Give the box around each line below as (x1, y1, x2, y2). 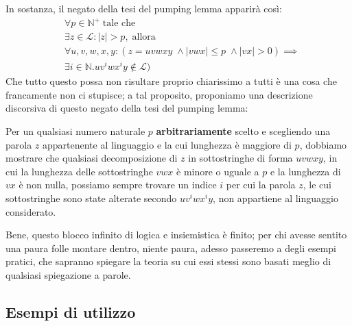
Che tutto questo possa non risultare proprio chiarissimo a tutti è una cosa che (5, 74, 337, 88)
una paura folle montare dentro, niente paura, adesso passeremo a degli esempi (5, 240, 337, 255)
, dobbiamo (299, 137, 347, 151)
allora (132, 32, 156, 42)
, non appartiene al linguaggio (213, 191, 338, 205)
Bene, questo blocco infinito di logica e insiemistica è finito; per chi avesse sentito (5, 227, 347, 242)
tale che (102, 18, 136, 29)
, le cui (303, 177, 331, 192)
